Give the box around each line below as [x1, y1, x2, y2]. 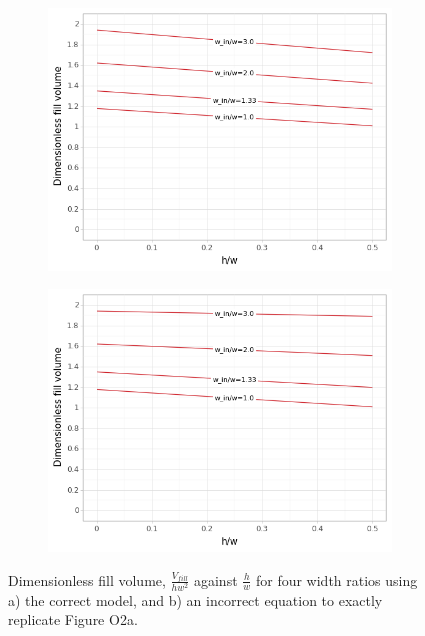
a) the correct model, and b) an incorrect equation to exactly [8, 589, 383, 610]
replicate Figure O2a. [8, 609, 138, 630]
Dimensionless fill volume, [8, 569, 166, 590]
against [193, 569, 238, 590]
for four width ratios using [255, 569, 418, 590]
